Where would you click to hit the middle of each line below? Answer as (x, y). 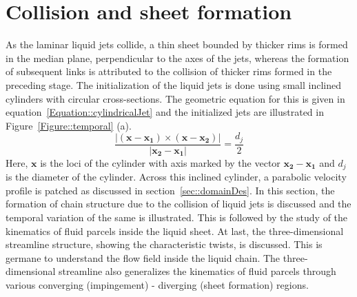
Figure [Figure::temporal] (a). (69, 125)
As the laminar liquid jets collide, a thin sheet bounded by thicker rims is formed (177, 44)
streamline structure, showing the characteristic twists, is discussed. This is (164, 244)
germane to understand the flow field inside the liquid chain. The (143, 257)
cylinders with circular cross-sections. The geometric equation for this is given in (175, 98)
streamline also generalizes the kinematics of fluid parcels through (197, 271)
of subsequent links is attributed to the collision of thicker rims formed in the (169, 71)
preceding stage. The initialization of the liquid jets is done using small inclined (173, 84)
